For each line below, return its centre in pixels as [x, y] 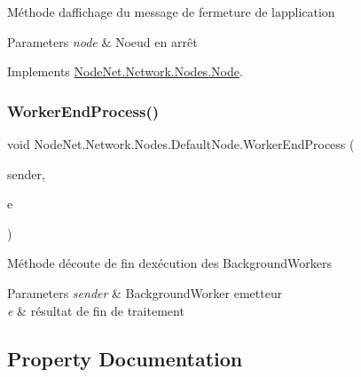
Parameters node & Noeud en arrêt [102, 41]
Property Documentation [125, 358]
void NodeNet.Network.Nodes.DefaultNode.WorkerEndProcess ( [181, 144]
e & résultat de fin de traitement [96, 310]
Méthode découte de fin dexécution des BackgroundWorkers [170, 263]
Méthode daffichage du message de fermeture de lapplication [171, 12]
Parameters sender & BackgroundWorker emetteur [145, 292]
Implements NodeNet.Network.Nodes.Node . [125, 71]
